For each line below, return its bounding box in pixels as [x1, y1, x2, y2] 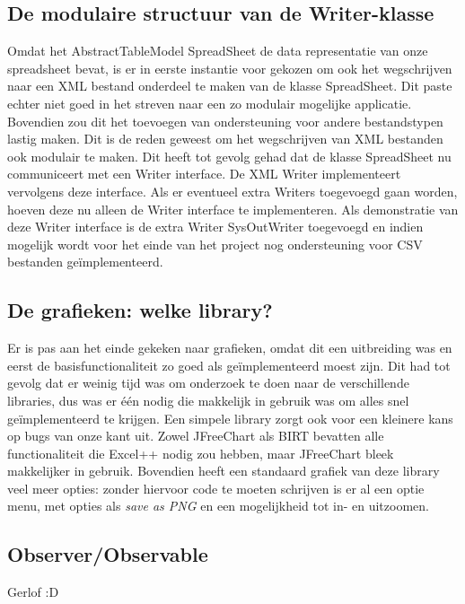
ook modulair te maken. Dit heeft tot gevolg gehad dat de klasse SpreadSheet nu [7, 146, 452, 165]
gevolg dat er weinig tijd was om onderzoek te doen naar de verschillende [7, 373, 409, 392]
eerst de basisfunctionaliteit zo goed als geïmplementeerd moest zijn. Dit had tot [7, 355, 451, 374]
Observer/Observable [7, 540, 208, 568]
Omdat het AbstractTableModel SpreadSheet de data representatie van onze [7, 41, 428, 60]
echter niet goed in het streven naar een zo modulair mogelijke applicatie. [7, 93, 412, 112]
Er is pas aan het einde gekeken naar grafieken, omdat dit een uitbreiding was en [7, 338, 452, 357]
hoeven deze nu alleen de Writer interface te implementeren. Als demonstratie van [7, 199, 459, 218]
